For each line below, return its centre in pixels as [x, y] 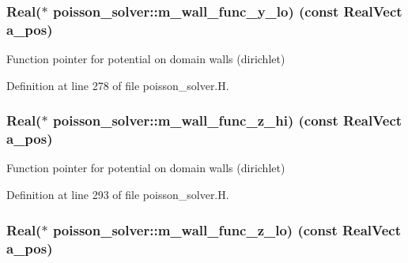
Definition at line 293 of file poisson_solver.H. [118, 195]
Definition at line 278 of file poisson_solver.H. [118, 85]
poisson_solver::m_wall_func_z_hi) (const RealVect [227, 120]
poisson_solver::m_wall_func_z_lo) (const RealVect [227, 229]
